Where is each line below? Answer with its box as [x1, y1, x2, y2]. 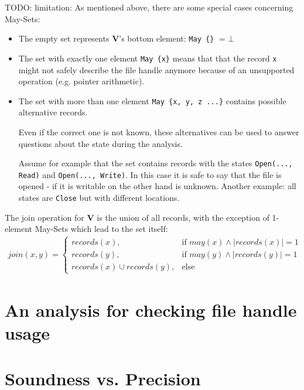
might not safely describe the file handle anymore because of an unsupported [18, 63, 295, 76]
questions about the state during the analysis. [18, 137, 183, 149]
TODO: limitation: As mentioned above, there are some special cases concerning [5, 1, 293, 13]
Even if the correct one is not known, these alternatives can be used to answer [18, 125, 299, 138]
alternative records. [18, 106, 88, 118]
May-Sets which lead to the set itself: [35, 223, 168, 235]
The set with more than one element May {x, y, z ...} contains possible [18, 94, 286, 107]
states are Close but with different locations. [18, 191, 180, 204]
